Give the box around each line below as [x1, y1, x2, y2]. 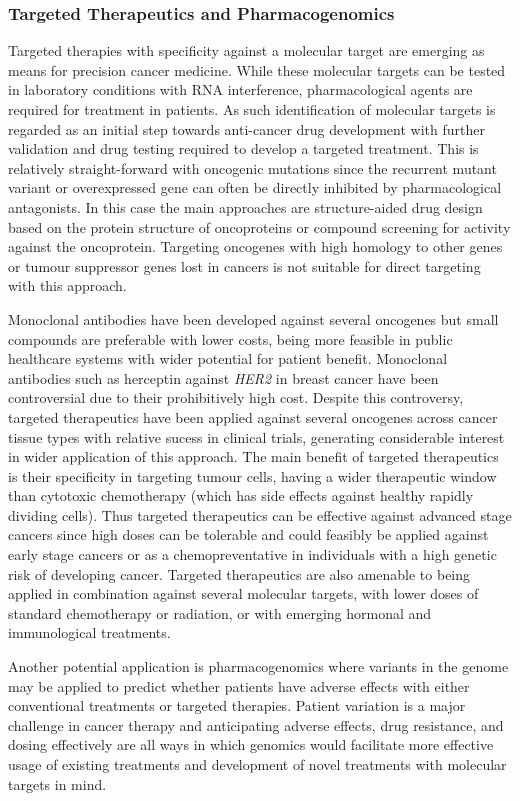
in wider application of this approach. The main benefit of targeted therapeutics [8, 446, 499, 467]
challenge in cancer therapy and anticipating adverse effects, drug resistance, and [8, 714, 504, 735]
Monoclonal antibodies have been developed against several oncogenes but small [8, 308, 499, 329]
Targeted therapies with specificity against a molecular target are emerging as [8, 40, 485, 61]
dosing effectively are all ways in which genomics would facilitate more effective [8, 734, 494, 755]
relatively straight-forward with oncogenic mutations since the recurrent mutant [8, 157, 497, 178]
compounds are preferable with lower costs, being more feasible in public [8, 328, 453, 349]
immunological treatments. [8, 622, 171, 643]
